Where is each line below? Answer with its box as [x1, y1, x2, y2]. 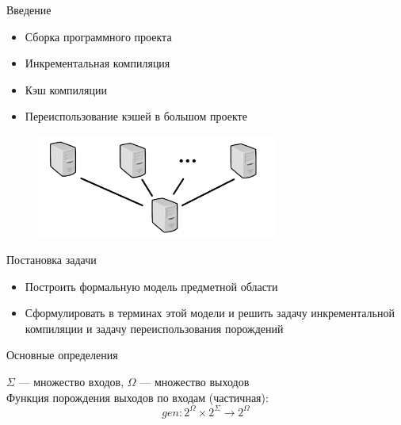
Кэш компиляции [25, 81, 107, 98]
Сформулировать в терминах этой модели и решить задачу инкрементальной [25, 304, 395, 321]
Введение [6, 2, 52, 17]
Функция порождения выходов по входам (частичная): [6, 389, 269, 405]
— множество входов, [18, 373, 124, 389]
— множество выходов [139, 373, 250, 389]
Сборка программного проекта [25, 28, 172, 44]
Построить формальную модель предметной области [25, 278, 278, 294]
